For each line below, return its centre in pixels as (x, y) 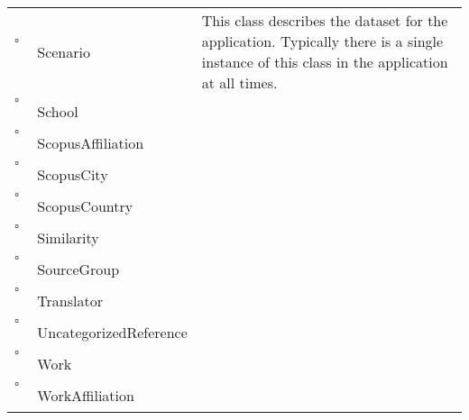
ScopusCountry (85, 206)
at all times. (239, 82)
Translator (70, 301)
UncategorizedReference (112, 332)
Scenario (64, 51)
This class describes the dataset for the (325, 20)
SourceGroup (78, 269)
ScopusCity (73, 174)
